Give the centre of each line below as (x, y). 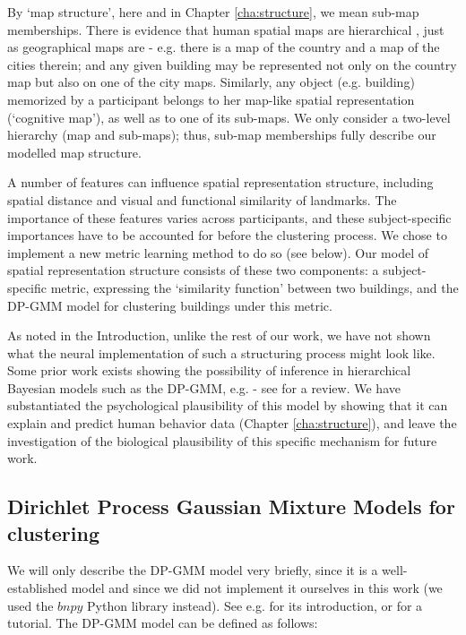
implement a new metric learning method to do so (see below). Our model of (218, 252)
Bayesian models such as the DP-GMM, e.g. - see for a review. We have (204, 387)
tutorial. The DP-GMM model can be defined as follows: (163, 623)
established (38, 588)
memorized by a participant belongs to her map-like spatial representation (211, 99)
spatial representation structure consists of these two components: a (193, 270)
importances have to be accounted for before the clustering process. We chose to (227, 235)
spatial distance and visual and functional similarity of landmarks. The (202, 199)
